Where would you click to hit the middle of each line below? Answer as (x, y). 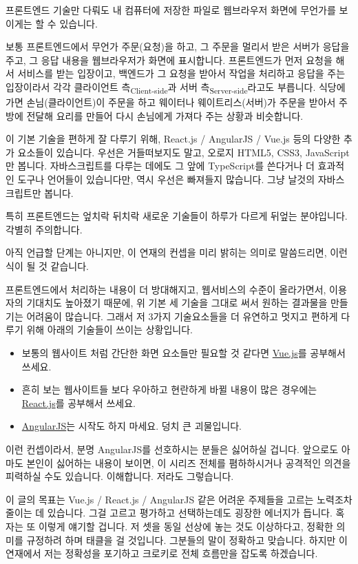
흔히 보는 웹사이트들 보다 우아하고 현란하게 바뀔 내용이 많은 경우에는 (169, 389)
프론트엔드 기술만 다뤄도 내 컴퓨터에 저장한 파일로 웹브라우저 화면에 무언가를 (171, 10)
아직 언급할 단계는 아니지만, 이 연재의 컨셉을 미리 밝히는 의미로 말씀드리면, (166, 252)
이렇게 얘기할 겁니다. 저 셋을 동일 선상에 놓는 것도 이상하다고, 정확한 (186, 526)
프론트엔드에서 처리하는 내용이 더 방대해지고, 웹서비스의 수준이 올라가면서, (166, 289)
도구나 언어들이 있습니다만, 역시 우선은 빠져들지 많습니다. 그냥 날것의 (166, 179)
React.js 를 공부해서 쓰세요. (78, 403)
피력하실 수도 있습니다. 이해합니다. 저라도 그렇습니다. (120, 476)
